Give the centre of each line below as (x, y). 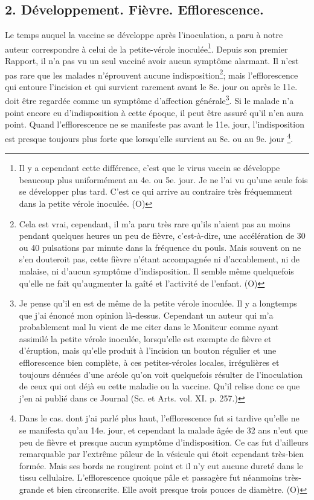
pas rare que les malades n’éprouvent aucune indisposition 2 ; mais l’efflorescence (152, 74)
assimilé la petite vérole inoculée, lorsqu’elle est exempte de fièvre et (145, 338)
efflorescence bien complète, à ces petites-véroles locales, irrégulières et (149, 362)
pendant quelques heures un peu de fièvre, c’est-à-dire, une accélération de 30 (162, 235)
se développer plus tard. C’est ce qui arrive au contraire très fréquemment (156, 191)
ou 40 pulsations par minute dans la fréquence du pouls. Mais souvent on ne (160, 247)
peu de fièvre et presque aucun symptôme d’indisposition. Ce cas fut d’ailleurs (164, 442)
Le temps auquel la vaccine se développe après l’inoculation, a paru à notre (144, 35)
